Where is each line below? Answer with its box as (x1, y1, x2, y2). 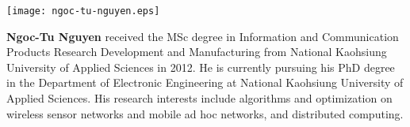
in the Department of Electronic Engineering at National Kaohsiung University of (6, 74, 404, 91)
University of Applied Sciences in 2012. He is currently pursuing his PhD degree (6, 58, 395, 75)
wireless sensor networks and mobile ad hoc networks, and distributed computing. (6, 105, 404, 121)
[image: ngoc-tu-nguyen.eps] (6, 6, 160, 17)
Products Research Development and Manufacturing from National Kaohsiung (6, 43, 387, 60)
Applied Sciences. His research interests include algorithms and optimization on (6, 90, 393, 106)
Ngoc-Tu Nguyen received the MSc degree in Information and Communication (6, 28, 399, 44)
